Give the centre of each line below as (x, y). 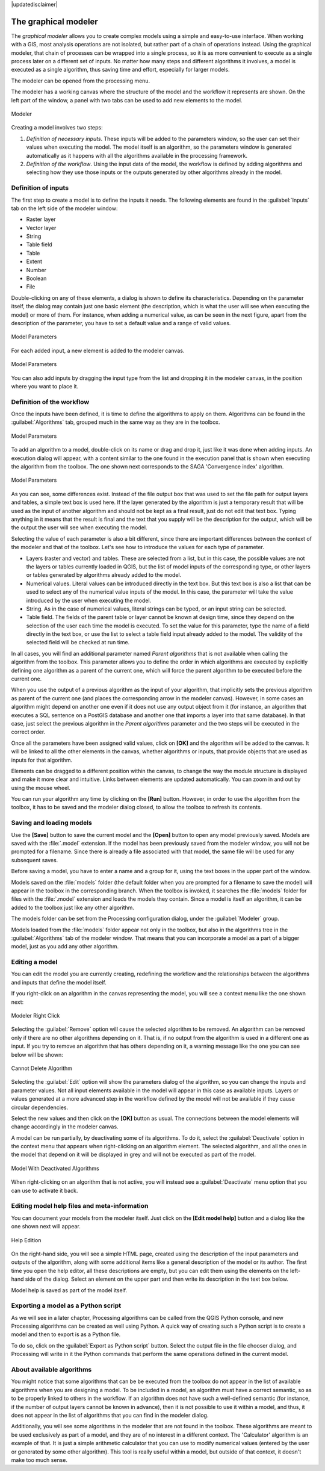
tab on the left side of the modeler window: (64, 208)
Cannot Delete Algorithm (42, 1068)
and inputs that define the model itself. (59, 982)
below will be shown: (37, 1054)
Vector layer (41, 228)
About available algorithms (51, 1370)
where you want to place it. (45, 386)
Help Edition (26, 1240)
